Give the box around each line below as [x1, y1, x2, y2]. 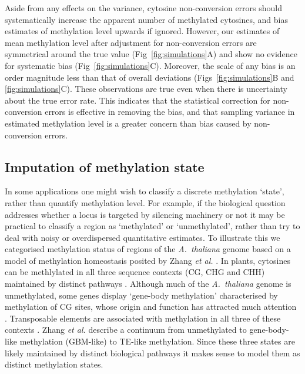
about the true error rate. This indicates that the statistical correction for [5, 94, 270, 106]
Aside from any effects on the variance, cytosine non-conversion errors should [5, 2, 282, 14]
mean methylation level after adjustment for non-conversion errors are [5, 36, 257, 48]
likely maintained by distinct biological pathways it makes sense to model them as [5, 346, 300, 359]
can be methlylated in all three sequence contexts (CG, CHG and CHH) [5, 266, 265, 278]
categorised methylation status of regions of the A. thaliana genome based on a [5, 243, 291, 255]
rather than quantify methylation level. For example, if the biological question [5, 196, 286, 208]
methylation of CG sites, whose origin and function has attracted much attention [5, 300, 297, 313]
